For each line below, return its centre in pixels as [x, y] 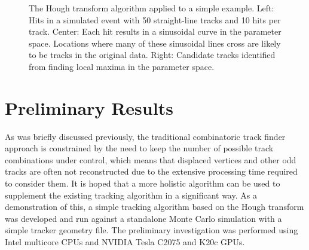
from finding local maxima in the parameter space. [122, 66]
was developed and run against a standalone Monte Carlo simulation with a [143, 218]
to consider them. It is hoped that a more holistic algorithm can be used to [143, 183]
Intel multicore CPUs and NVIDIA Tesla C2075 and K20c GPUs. [125, 242]
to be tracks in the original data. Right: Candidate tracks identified [152, 55]
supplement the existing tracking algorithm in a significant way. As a [131, 195]
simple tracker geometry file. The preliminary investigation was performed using [152, 230]
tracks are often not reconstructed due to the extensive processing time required [151, 171]
